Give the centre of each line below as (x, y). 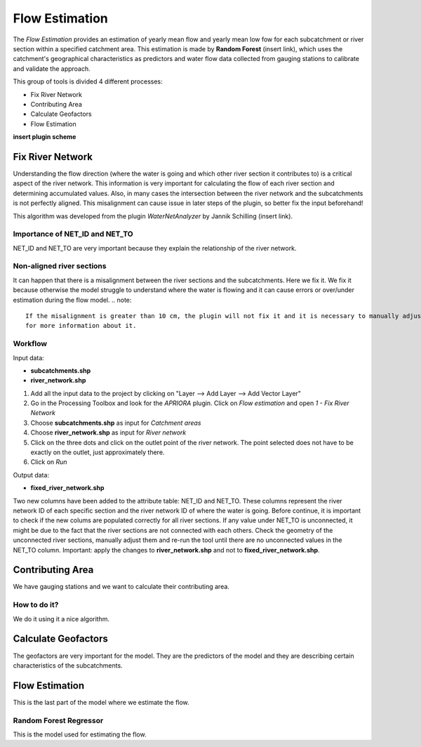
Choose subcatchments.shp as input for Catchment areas (116, 423)
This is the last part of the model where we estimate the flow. (101, 702)
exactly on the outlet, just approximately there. (98, 452)
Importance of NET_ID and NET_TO (73, 234)
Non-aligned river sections (60, 266)
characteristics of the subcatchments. (68, 665)
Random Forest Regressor (58, 720)
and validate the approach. (52, 68)
